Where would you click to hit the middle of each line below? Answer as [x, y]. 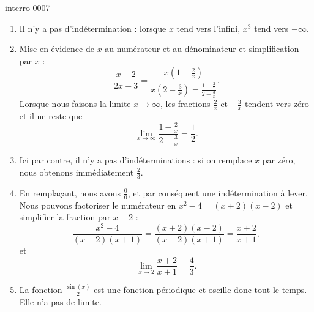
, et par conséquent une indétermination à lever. [218, 192]
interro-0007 [28, 7]
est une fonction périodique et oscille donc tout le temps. [200, 289]
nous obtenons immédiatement [77, 172]
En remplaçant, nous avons [70, 192]
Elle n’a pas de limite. [60, 301]
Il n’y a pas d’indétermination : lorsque [93, 28]
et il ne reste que [51, 116]
